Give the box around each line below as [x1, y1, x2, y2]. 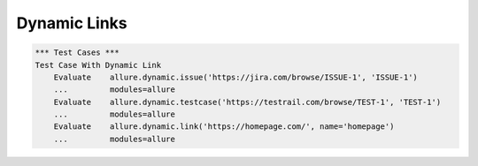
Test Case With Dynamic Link [35, 60, 162, 70]
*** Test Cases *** [35, 48, 119, 57]
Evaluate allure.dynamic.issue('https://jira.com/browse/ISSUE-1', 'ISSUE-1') [53, 72, 418, 82]
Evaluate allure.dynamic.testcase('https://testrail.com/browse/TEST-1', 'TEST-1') [53, 97, 442, 107]
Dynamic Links [16, 13, 127, 33]
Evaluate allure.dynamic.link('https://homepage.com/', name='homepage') [53, 122, 395, 132]
